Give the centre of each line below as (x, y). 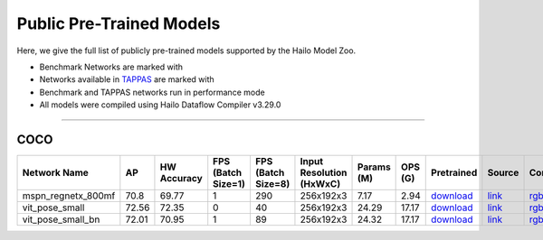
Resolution (324, 173)
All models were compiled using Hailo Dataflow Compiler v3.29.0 (160, 105)
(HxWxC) (320, 184)
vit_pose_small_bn (61, 219)
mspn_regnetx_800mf (69, 196)
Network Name (56, 173)
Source (503, 173)
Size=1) (229, 184)
